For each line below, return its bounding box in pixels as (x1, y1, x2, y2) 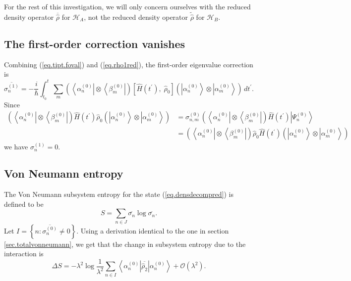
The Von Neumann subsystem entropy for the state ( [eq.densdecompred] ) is (4, 189, 234, 199)
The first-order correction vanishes (4, 36, 185, 51)
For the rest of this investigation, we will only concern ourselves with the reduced (4, 1, 251, 11)
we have (4, 141, 28, 152)
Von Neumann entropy (4, 166, 123, 181)
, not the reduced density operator (84, 12, 188, 22)
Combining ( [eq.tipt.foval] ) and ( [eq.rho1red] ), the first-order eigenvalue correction (4, 59, 253, 69)
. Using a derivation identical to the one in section (76, 225, 229, 235)
